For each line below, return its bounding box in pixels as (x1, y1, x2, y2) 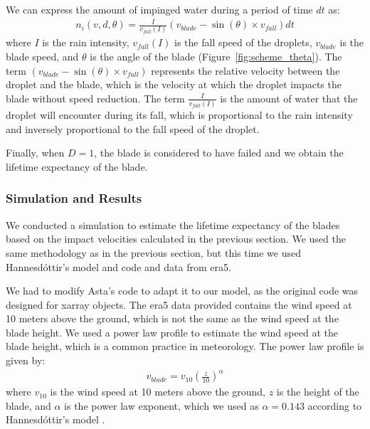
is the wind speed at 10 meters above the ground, (50, 384, 265, 399)
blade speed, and (6, 49, 79, 64)
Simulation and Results (6, 189, 142, 207)
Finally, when (6, 145, 65, 160)
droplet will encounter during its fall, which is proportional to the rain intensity (6, 107, 353, 122)
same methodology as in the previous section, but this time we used (6, 245, 302, 260)
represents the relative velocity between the (151, 63, 340, 78)
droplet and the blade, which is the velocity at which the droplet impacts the (6, 77, 342, 92)
